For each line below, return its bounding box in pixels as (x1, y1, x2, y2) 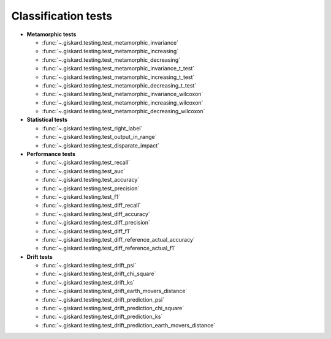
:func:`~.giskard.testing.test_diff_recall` (42, 202, 141, 209)
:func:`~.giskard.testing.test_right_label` (42, 124, 143, 132)
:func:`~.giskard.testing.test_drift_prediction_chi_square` (42, 305, 185, 312)
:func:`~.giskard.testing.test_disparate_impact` (42, 141, 159, 149)
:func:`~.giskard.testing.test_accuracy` (42, 176, 140, 184)
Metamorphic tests (26, 31, 77, 38)
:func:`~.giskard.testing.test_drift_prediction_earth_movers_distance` (42, 321, 216, 329)
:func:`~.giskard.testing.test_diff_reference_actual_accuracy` (42, 236, 196, 243)
